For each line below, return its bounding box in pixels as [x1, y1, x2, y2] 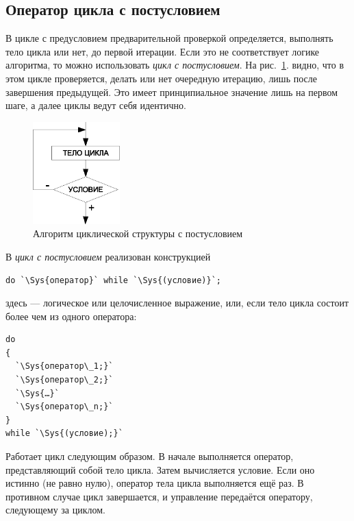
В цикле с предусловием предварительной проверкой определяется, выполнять [5, 31, 333, 45]
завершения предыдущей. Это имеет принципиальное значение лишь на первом [5, 84, 338, 99]
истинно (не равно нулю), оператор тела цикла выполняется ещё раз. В [5, 476, 304, 490]
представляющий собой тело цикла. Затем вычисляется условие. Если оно [5, 462, 315, 476]
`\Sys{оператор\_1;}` [15, 361, 114, 372]
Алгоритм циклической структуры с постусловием [33, 226, 243, 241]
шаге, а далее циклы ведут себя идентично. [5, 98, 186, 112]
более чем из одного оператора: [5, 308, 137, 323]
